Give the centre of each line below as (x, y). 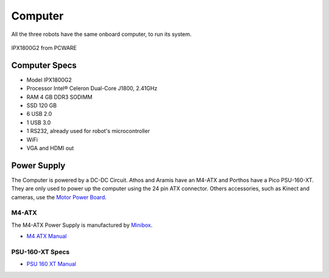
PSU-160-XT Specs (41, 252)
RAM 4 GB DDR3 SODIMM (59, 97)
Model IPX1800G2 (49, 80)
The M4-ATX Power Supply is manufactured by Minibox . (82, 225)
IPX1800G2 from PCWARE (44, 48)
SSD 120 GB (42, 105)
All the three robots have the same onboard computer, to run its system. (101, 34)
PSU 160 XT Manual (51, 264)
